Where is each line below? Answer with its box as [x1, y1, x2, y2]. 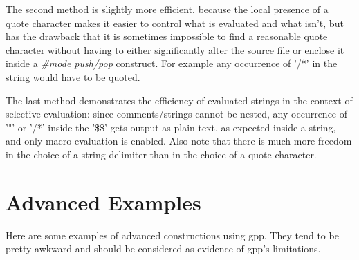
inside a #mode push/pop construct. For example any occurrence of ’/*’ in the [6, 56, 338, 71]
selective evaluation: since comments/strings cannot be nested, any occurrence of [6, 106, 348, 121]
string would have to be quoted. [6, 69, 140, 84]
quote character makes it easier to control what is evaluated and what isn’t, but [6, 15, 344, 30]
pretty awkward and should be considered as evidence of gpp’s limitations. [6, 241, 321, 256]
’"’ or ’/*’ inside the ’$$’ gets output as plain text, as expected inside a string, [6, 120, 336, 134]
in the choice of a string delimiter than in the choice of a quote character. [6, 147, 317, 161]
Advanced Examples [6, 187, 201, 216]
